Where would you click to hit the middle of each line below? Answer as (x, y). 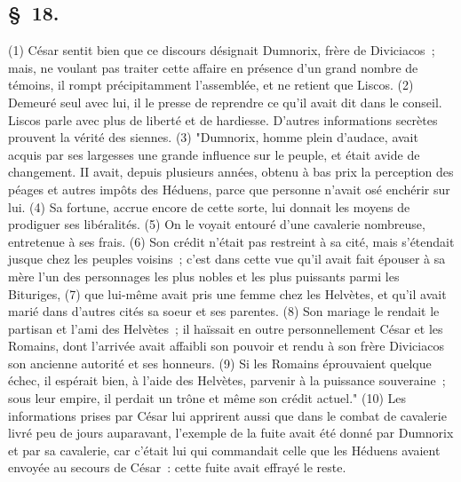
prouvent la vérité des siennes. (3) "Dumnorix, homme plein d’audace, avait (213, 137)
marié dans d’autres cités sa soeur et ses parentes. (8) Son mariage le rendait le (224, 311)
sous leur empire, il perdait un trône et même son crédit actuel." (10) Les (207, 398)
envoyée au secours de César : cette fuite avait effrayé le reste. (177, 467)
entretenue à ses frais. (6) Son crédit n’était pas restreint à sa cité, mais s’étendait (231, 241)
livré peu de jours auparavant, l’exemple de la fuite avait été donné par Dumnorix (231, 433)
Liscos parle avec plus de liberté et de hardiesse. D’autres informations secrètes (223, 119)
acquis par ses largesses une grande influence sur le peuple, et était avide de (214, 154)
